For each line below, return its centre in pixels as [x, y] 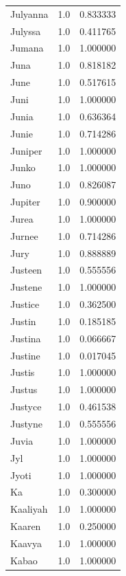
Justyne [26, 423]
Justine [25, 355]
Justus [24, 389]
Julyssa [26, 31]
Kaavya [26, 543]
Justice [25, 304]
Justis [23, 372]
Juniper [26, 150]
